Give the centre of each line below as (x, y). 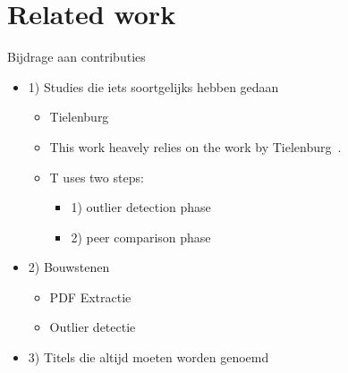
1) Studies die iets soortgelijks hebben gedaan (153, 86)
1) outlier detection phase (141, 207)
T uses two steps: (97, 177)
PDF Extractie (90, 297)
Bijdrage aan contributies (76, 57)
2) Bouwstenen (69, 267)
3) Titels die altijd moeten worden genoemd (149, 357)
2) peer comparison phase (141, 237)
